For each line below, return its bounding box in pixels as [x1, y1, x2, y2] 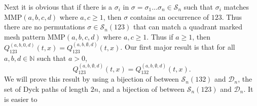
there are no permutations [4, 21, 85, 32]
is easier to [4, 93, 38, 104]
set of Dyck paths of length [4, 84, 89, 94]
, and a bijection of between [98, 84, 185, 94]
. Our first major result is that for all [120, 42, 235, 52]
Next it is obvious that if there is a [4, 2, 112, 12]
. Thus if [146, 31, 173, 42]
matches [224, 2, 249, 12]
